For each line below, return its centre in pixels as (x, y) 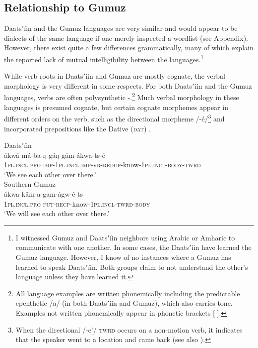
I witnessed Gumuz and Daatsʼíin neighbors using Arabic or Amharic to (125, 237)
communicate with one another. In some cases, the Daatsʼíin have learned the (133, 247)
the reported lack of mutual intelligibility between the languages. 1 (104, 58)
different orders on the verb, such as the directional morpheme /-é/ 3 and (114, 118)
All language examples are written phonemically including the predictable (128, 293)
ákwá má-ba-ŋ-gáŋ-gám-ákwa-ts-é (55, 155)
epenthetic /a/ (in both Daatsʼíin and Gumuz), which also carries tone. (124, 303)
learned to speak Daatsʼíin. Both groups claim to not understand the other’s (132, 267)
